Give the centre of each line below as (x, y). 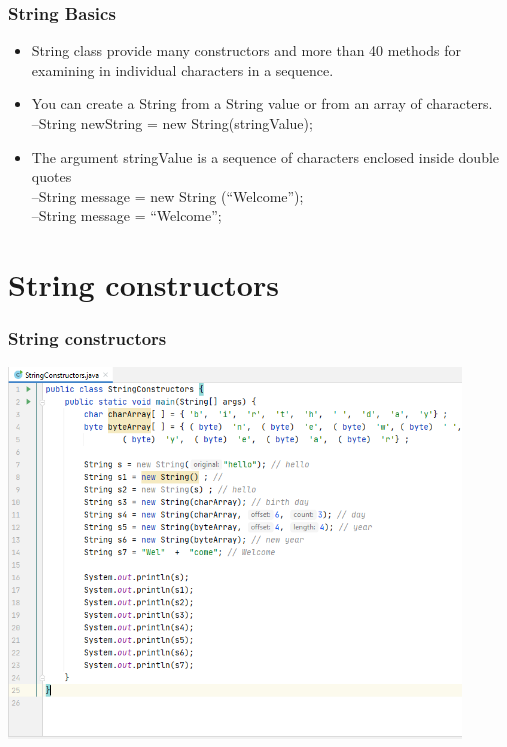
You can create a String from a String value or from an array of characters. (262, 103)
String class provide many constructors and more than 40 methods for (246, 50)
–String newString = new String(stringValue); (172, 123)
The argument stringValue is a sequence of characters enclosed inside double (265, 156)
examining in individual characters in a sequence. (182, 69)
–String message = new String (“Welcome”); (167, 195)
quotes (51, 176)
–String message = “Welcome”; (126, 215)
